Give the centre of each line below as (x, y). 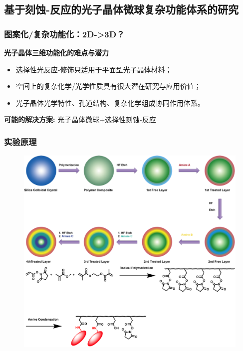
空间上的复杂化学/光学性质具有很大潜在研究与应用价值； (108, 86)
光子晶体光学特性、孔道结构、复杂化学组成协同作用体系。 (110, 102)
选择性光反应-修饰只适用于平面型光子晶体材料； (94, 69)
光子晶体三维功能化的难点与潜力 (56, 52)
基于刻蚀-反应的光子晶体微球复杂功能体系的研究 (121, 9)
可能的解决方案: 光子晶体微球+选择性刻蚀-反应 (80, 119)
